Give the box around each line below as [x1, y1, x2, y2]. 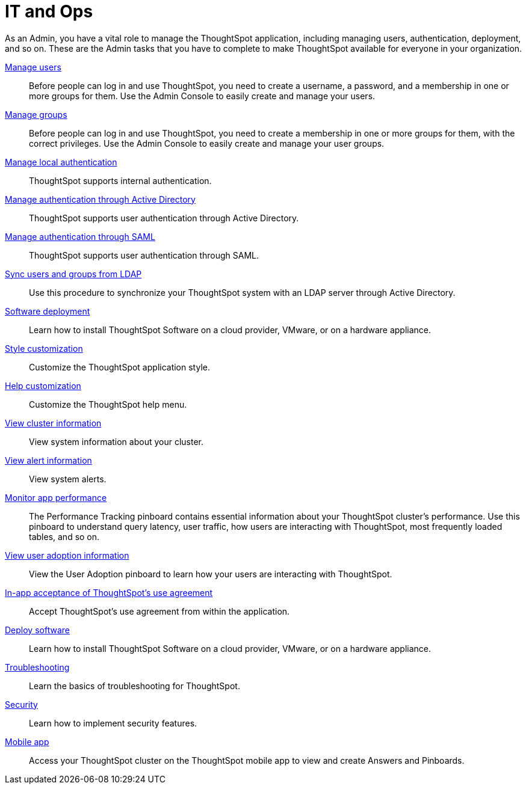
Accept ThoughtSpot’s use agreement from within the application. [29, 606, 290, 616]
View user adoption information [5, 550, 129, 560]
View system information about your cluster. [29, 436, 204, 447]
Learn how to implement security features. [29, 717, 197, 728]
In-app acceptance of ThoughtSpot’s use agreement [5, 587, 213, 598]
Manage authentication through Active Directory [5, 194, 196, 204]
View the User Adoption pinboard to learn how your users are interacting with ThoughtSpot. [29, 568, 392, 579]
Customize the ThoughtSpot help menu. [29, 399, 187, 410]
